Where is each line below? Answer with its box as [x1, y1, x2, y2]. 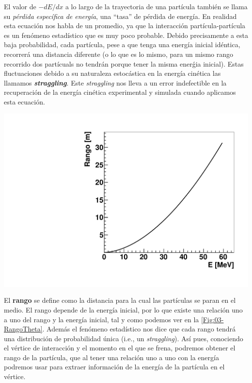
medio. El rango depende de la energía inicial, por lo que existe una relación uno [4, 304, 243, 314]
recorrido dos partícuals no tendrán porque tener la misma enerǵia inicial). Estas [4, 58, 244, 69]
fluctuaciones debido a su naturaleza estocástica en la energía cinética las [4, 68, 221, 78]
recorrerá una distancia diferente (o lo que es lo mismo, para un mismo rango [4, 49, 234, 59]
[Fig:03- [201, 314, 224, 324]
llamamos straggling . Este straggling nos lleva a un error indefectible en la [4, 77, 227, 87]
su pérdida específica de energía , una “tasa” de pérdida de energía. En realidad [4, 11, 237, 21]
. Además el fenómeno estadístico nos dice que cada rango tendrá [42, 324, 236, 334]
